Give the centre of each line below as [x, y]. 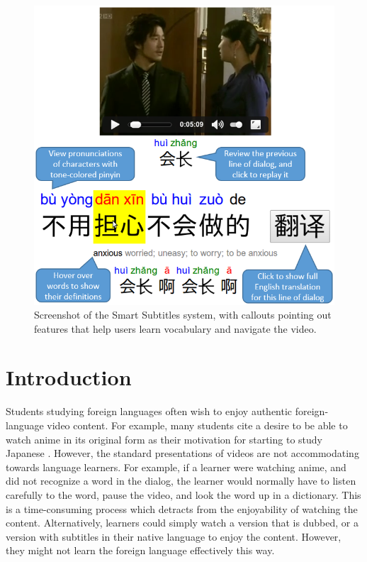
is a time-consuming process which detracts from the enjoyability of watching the [182, 508]
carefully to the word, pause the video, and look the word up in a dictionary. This [183, 494]
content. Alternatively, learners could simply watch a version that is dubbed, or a [182, 523]
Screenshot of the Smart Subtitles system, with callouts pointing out [183, 315]
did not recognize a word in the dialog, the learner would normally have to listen [181, 481]
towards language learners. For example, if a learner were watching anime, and [176, 467]
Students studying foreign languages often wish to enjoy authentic [149, 411]
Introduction [69, 377]
